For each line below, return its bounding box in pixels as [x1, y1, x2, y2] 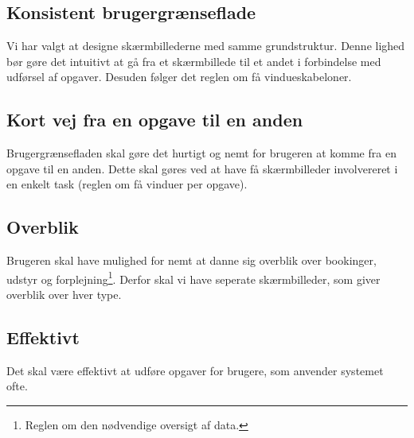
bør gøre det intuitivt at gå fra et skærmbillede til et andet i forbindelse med [6, 52, 381, 69]
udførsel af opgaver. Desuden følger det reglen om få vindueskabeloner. [6, 68, 352, 85]
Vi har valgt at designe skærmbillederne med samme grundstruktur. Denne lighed [6, 37, 405, 54]
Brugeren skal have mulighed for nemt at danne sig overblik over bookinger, [6, 252, 377, 269]
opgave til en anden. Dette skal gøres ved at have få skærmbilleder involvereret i [6, 160, 398, 176]
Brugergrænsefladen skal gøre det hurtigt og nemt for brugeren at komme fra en [6, 145, 396, 161]
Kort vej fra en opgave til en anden [6, 107, 303, 132]
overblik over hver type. [6, 286, 122, 303]
